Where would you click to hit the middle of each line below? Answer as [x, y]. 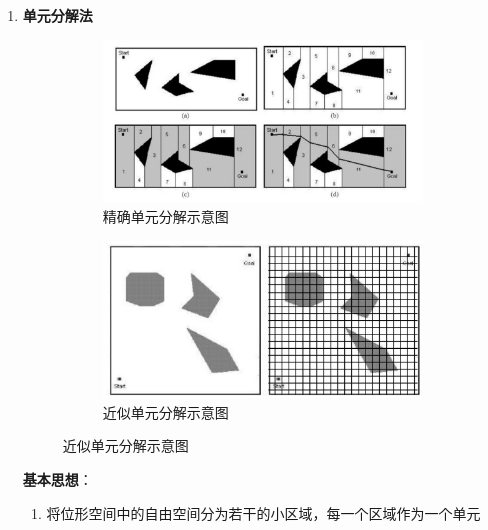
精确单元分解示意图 [165, 216]
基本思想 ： [57, 479]
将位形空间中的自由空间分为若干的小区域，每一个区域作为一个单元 [263, 512]
